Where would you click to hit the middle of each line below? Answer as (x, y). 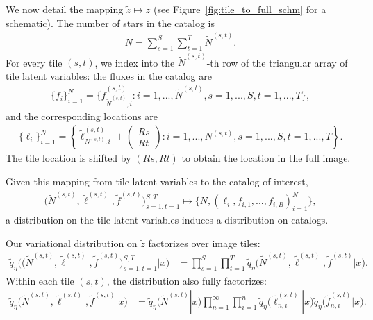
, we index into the (135, 62)
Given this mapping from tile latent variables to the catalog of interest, (157, 181)
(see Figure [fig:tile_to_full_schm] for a (240, 9)
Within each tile (40, 280)
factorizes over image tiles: (204, 243)
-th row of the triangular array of (277, 62)
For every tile (34, 62)
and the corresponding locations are (82, 116)
